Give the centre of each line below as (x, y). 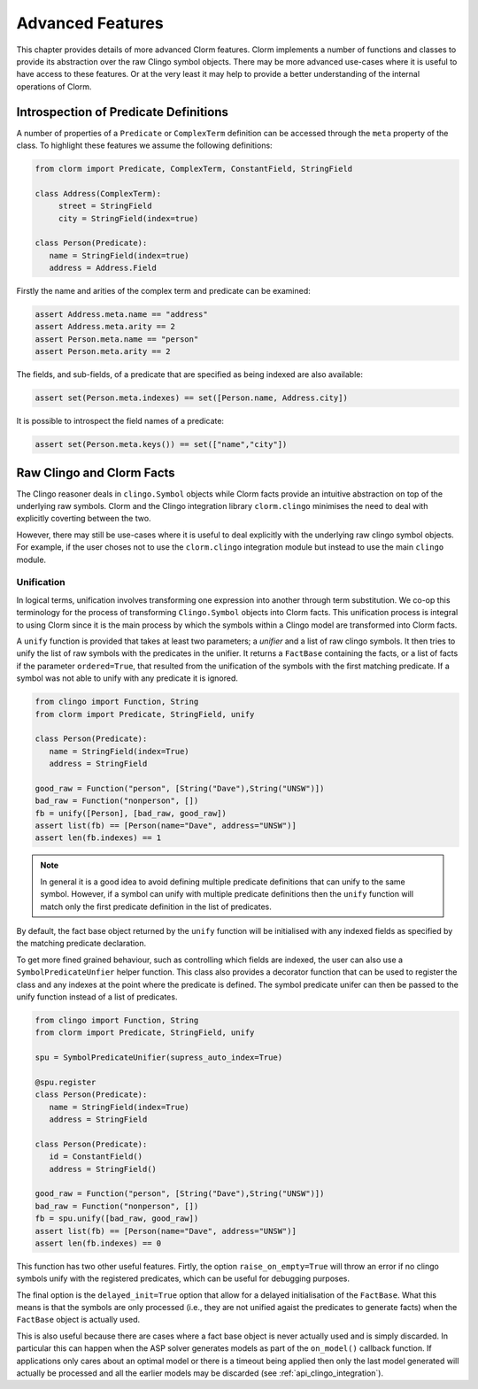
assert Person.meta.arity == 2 (103, 351)
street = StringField (105, 206)
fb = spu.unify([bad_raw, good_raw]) (117, 1219)
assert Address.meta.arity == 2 (105, 327)
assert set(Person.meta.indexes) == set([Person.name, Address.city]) (192, 398)
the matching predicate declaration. (81, 944)
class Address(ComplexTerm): (98, 193)
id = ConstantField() (96, 1157)
